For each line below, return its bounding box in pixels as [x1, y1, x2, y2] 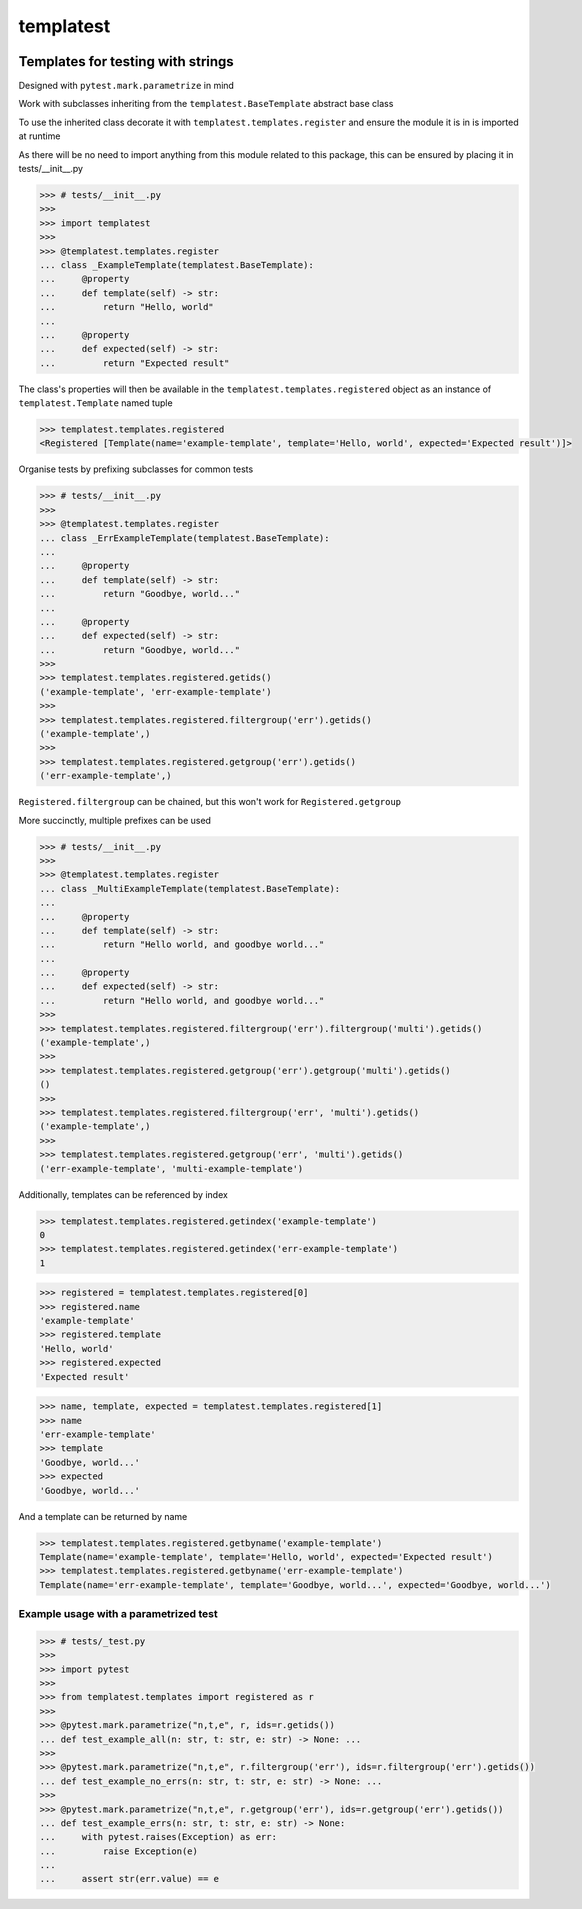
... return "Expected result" [39, 357, 230, 369]
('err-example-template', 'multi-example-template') [39, 1163, 304, 1174]
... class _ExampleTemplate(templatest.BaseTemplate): [39, 259, 314, 270]
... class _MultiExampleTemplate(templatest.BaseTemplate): [39, 883, 341, 894]
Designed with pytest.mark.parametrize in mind [18, 80, 235, 92]
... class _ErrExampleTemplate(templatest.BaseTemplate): [39, 532, 330, 544]
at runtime [18, 130, 61, 142]
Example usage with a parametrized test [18, 1607, 219, 1621]
